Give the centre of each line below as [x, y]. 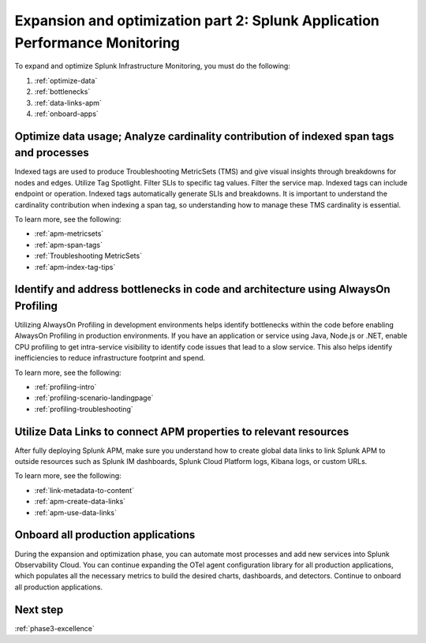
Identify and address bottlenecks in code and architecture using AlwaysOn [202, 289]
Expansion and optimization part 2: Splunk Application [197, 21]
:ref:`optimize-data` [66, 80]
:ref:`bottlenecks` [62, 92]
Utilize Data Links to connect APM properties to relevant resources [182, 431]
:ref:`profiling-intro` [65, 387]
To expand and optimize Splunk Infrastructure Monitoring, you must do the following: [153, 66]
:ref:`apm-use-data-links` [76, 512]
